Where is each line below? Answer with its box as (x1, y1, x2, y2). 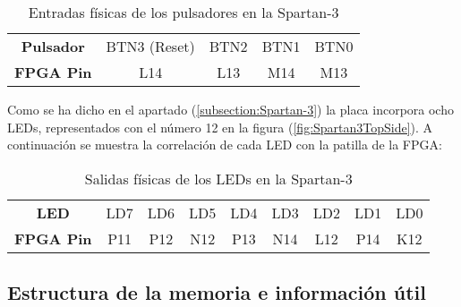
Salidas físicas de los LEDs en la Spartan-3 (84, 167, 353, 189)
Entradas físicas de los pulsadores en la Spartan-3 (28, 2, 339, 22)
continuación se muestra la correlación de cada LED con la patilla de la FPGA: (7, 135, 442, 154)
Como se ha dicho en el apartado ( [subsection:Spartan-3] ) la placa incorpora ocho (7, 100, 454, 118)
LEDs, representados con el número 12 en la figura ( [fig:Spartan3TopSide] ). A (7, 117, 433, 136)
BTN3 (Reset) (106, 36, 195, 56)
